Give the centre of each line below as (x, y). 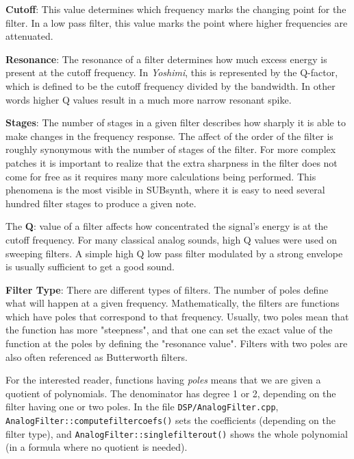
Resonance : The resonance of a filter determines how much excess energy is (166, 59)
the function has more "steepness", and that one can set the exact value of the (169, 330)
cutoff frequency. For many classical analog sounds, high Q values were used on (172, 239)
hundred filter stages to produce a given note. (101, 203)
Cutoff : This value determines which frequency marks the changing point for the (176, 9)
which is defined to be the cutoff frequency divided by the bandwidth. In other (170, 85)
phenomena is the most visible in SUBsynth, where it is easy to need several (165, 190)
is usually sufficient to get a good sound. (90, 267)
